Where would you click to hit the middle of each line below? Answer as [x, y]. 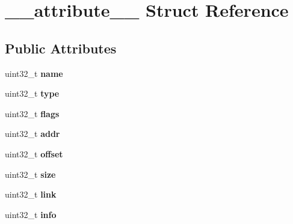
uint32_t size [30, 174]
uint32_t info [31, 214]
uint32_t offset [34, 153]
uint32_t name [34, 73]
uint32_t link [31, 194]
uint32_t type [32, 93]
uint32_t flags [32, 113]
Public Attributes [61, 48]
